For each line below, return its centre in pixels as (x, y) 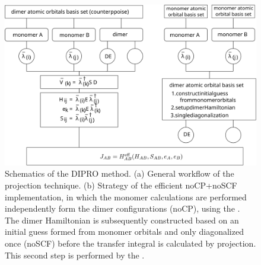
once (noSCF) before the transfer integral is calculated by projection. (130, 243)
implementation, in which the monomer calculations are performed (126, 197)
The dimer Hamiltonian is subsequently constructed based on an (122, 220)
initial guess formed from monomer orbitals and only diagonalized (124, 232)
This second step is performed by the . (75, 255)
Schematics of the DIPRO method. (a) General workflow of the (120, 173)
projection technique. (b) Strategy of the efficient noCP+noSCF (121, 185)
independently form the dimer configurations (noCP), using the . (122, 208)
